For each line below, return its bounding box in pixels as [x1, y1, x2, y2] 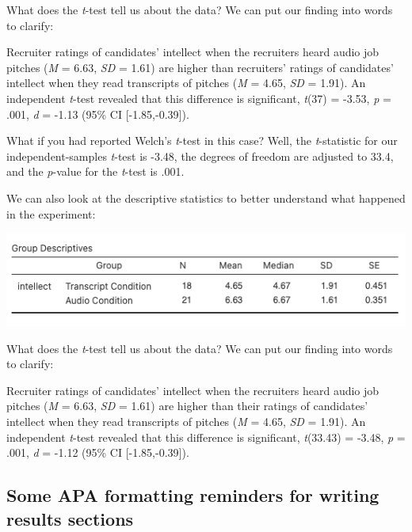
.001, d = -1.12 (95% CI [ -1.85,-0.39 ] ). [6, 444, 189, 461]
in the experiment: [6, 205, 96, 222]
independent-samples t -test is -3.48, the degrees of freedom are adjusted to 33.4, [6, 147, 394, 164]
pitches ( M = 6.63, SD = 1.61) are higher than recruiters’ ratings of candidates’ [6, 59, 394, 75]
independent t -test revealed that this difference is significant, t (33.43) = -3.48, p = [6, 428, 406, 445]
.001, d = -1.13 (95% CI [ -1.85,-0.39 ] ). [6, 105, 189, 122]
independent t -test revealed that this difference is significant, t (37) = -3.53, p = [6, 89, 391, 106]
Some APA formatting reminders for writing [6, 483, 380, 507]
